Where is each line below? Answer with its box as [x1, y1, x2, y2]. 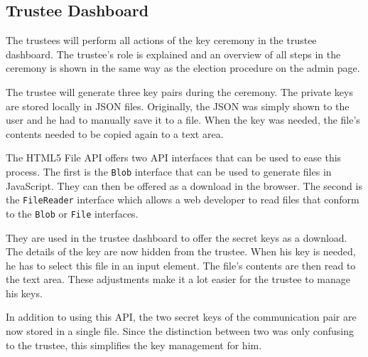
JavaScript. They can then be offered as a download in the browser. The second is [6, 178, 362, 193]
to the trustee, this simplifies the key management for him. [6, 337, 262, 352]
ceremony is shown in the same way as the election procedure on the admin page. [6, 60, 360, 75]
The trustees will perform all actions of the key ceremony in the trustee [6, 33, 317, 48]
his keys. [6, 285, 43, 300]
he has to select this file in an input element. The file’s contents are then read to [6, 257, 356, 272]
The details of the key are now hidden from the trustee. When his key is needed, [6, 244, 356, 259]
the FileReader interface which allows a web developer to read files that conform [6, 192, 359, 207]
